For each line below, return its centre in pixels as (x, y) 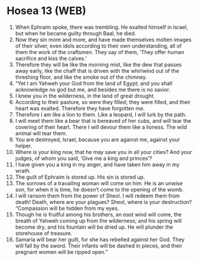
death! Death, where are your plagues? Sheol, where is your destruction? (103, 202)
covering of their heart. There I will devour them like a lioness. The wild (101, 127)
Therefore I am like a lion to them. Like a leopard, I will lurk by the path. (101, 114)
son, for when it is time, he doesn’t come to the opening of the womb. (99, 189)
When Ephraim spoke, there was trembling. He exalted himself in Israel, (102, 27)
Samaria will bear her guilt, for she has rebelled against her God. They (100, 239)
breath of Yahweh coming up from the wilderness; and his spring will (98, 220)
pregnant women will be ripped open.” (61, 252)
